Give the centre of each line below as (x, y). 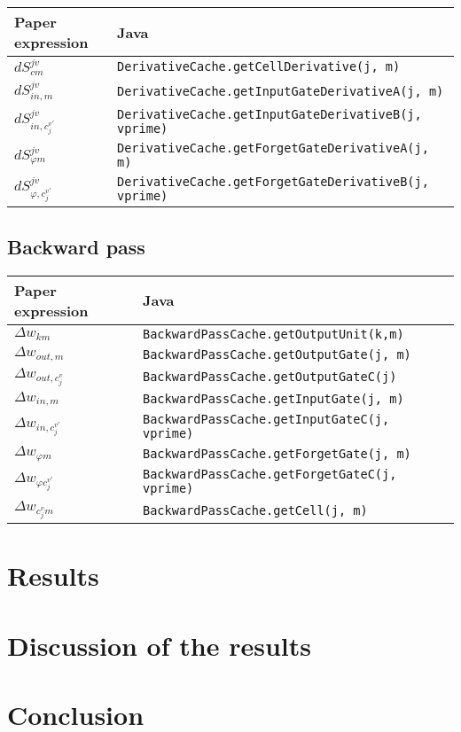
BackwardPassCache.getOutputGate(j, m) (277, 354)
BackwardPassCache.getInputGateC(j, (266, 420)
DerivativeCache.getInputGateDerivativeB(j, (269, 115)
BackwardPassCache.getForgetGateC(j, (270, 475)
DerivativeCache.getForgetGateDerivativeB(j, (273, 182)
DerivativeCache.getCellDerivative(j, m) (258, 67)
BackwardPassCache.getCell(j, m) (255, 510)
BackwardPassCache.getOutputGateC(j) (270, 377)
